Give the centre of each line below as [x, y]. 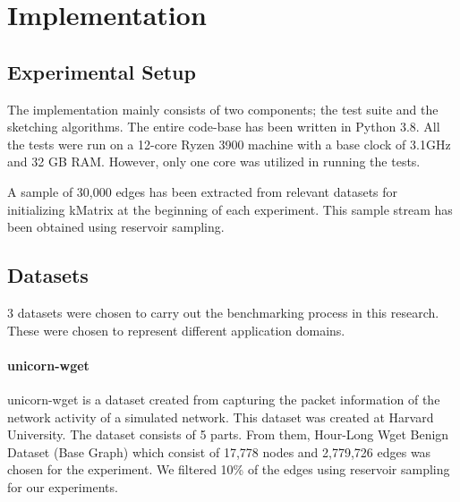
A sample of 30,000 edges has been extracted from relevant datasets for [203, 191]
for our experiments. [63, 486]
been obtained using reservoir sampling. [116, 227]
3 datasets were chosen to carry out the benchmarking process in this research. [223, 312]
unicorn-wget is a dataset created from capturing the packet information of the [224, 399]
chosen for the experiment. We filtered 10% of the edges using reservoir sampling [229, 469]
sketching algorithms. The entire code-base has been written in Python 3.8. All [224, 127]
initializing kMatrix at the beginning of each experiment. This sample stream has [230, 209]
